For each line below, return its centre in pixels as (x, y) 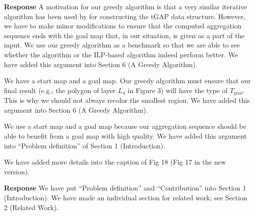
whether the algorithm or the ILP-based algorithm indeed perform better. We (121, 54)
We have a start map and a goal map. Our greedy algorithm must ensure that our (127, 81)
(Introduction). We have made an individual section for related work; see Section (126, 197)
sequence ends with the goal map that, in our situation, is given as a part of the (124, 35)
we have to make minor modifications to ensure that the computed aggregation (123, 26)
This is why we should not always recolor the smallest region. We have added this (127, 100)
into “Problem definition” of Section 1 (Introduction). (85, 145)
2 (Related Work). (31, 207)
